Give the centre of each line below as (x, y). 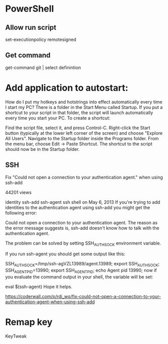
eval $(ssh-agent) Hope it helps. (39, 286)
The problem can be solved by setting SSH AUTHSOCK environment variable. (83, 244)
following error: (21, 213)
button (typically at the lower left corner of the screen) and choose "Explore (84, 133)
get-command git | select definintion (43, 67)
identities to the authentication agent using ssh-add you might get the (78, 207)
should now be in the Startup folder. (42, 149)
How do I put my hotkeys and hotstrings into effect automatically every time (84, 102)
